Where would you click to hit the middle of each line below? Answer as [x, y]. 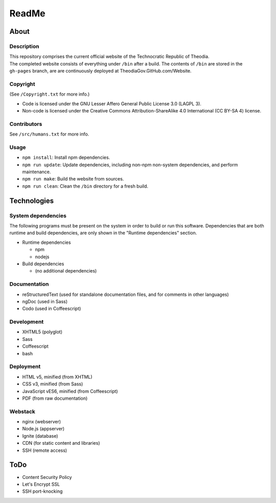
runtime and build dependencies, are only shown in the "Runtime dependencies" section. [103, 233]
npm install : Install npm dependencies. [66, 157]
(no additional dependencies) [66, 271]
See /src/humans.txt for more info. [49, 134]
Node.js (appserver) [43, 429]
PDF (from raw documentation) [55, 398]
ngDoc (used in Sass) [45, 301]
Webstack [22, 411]
